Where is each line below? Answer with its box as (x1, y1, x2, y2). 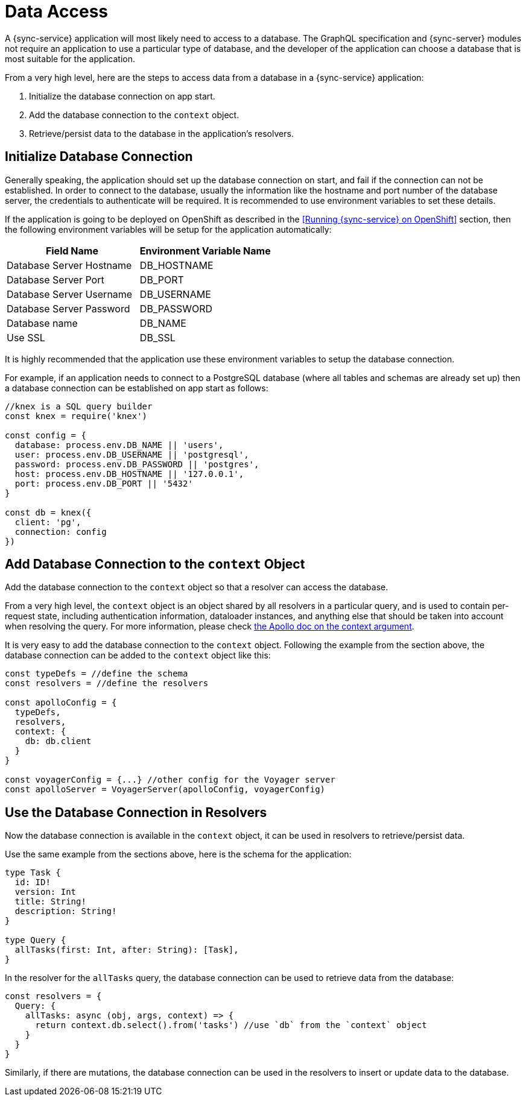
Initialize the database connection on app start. (29, 90, 215, 101)
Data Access (5, 1, 109, 22)
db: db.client (25, 736, 92, 746)
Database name (7, 317, 78, 329)
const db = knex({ (5, 507, 92, 517)
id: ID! (14, 877, 51, 888)
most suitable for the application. (5, 53, 135, 64)
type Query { (5, 935, 66, 945)
